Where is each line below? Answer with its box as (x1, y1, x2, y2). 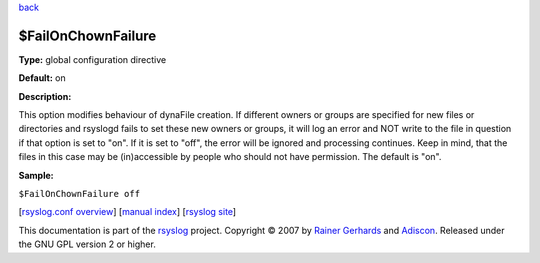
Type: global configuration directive (18, 53, 167, 65)
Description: (18, 90, 72, 102)
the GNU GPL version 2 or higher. (18, 238, 157, 250)
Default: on (18, 72, 67, 84)
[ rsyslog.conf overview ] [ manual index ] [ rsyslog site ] (18, 206, 237, 218)
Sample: (18, 169, 54, 181)
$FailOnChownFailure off (18, 188, 140, 200)
